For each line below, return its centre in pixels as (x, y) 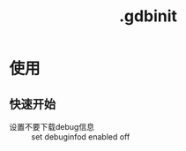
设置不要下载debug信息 (52, 127)
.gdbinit (148, 16)
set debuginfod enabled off (81, 137)
